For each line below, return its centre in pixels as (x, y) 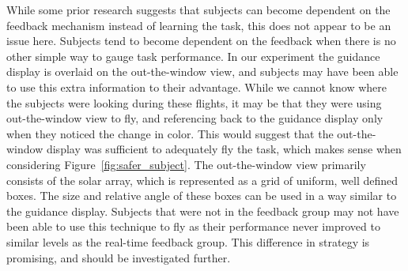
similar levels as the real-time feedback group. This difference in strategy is (188, 241)
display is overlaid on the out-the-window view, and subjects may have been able (202, 72)
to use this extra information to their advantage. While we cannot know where (196, 87)
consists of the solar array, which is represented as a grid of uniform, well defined (202, 180)
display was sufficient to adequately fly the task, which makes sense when (224, 149)
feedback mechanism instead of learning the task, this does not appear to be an (199, 25)
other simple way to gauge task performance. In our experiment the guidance (193, 56)
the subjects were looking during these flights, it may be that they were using (194, 102)
